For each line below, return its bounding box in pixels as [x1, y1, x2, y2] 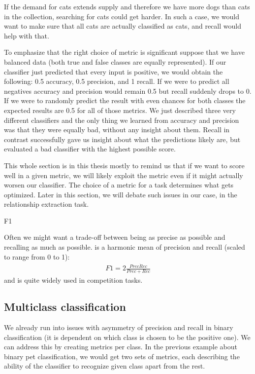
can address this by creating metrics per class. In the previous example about [4, 341, 237, 352]
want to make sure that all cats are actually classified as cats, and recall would [4, 21, 241, 31]
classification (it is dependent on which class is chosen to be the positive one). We [4, 332, 251, 342]
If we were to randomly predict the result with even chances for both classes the [4, 95, 246, 106]
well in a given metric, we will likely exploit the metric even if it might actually [4, 170, 243, 180]
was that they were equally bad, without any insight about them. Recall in [4, 124, 230, 135]
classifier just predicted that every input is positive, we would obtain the [4, 66, 223, 76]
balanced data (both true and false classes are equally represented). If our [4, 56, 226, 67]
